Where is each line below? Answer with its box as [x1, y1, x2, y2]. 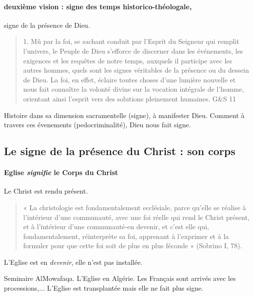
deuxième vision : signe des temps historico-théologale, [4, 1, 192, 11]
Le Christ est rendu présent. [4, 186, 88, 196]
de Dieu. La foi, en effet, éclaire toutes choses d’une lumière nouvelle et [23, 74, 236, 84]
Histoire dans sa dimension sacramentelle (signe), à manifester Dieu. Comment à [4, 110, 245, 120]
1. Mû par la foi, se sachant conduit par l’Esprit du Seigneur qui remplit [23, 36, 239, 46]
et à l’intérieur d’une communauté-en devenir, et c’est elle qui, [23, 221, 209, 232]
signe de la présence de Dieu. [4, 20, 90, 30]
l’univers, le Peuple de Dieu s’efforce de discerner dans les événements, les [23, 45, 243, 56]
